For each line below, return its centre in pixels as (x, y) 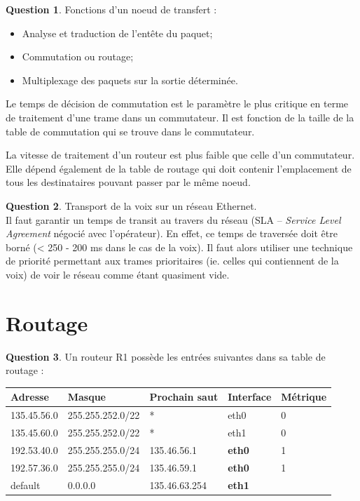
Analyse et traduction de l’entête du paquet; (117, 33)
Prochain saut (184, 397)
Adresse (30, 397)
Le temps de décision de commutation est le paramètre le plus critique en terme (177, 103)
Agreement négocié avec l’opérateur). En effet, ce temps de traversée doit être (172, 233)
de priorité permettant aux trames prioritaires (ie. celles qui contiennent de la (172, 261)
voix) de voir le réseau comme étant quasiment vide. (118, 274)
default (26, 485)
